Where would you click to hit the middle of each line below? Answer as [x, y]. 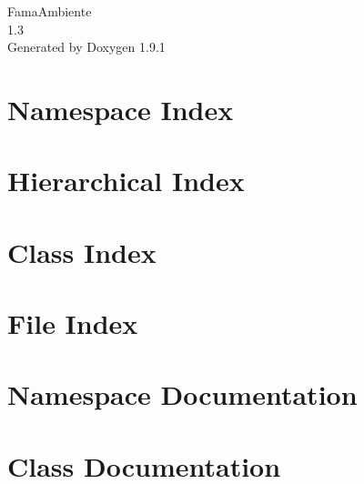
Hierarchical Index [126, 181]
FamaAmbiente [50, 11]
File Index [73, 323]
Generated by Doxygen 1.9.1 [86, 47]
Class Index [82, 252]
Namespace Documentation [182, 394]
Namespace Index [121, 109]
